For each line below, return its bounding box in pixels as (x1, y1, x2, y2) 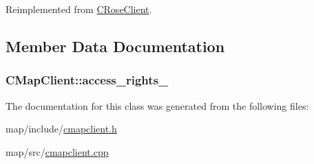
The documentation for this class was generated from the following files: (6, 98, 309, 113)
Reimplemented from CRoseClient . (6, 2, 152, 16)
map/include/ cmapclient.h (6, 121, 117, 136)
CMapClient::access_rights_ (6, 71, 169, 89)
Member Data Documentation (6, 35, 225, 56)
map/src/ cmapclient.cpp (6, 144, 109, 159)
